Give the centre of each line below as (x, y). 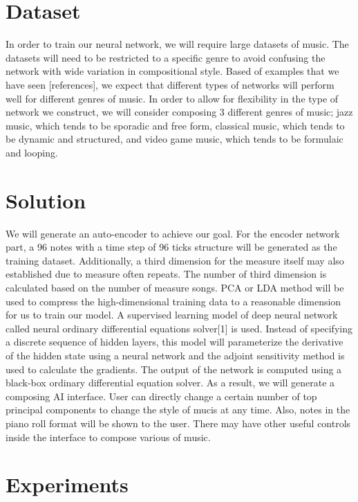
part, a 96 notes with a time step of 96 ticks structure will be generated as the (171, 247)
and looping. (32, 152)
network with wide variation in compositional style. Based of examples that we (172, 71)
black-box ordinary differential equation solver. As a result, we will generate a (170, 383)
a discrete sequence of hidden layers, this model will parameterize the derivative (175, 342)
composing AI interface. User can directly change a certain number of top (161, 396)
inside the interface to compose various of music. (108, 437)
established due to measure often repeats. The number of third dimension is (166, 274)
